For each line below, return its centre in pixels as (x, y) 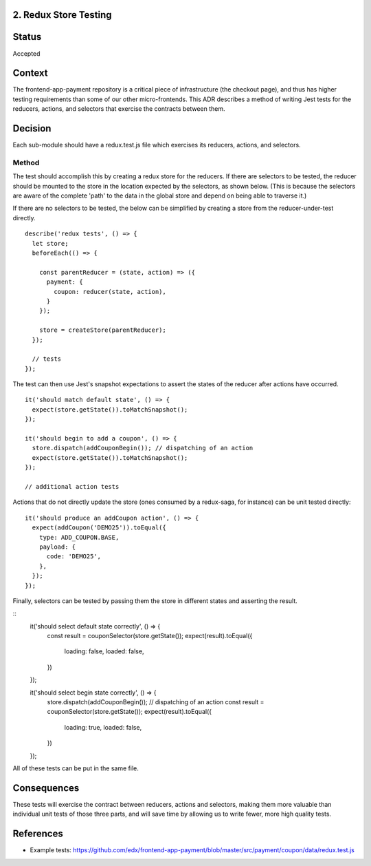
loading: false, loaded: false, (104, 651)
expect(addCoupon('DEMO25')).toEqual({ (99, 528)
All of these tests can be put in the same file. (76, 768)
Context (30, 73)
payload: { (57, 547)
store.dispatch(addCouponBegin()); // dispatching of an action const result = (156, 702)
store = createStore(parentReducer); (102, 330)
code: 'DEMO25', (74, 557)
